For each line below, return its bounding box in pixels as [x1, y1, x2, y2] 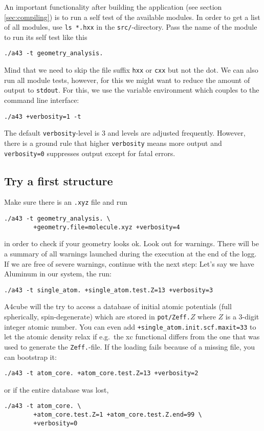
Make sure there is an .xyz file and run [4, 197, 127, 207]
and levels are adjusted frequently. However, [107, 127, 246, 138]
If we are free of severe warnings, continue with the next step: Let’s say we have [4, 258, 254, 269]
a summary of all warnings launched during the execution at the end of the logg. [4, 248, 257, 258]
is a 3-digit [225, 311, 259, 322]
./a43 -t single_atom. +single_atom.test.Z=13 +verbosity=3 [4, 286, 213, 294]
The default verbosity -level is [4, 127, 100, 138]
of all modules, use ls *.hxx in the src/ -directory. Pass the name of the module [4, 21, 257, 32]
